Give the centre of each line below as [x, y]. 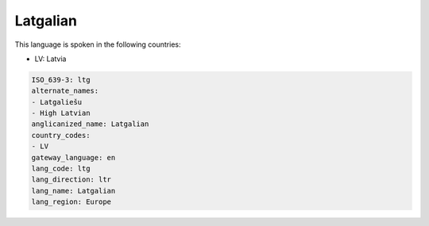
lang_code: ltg [61, 169]
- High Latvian [61, 113]
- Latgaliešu [57, 102]
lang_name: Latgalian [73, 191]
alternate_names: [65, 91]
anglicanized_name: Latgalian [90, 124]
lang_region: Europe [71, 202]
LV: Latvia [50, 59]
